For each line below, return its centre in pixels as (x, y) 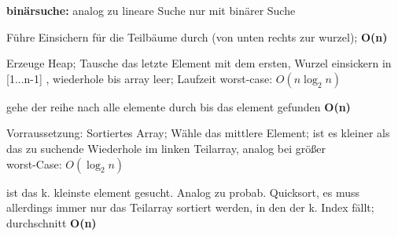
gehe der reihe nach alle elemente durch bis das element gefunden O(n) (179, 106)
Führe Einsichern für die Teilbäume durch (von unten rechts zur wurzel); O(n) (197, 36)
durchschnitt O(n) (52, 222)
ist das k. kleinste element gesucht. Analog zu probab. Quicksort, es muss (183, 192)
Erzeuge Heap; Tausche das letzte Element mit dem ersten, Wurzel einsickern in (199, 63)
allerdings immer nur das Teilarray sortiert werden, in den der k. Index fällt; (190, 207)
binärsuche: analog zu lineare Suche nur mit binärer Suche (151, 10)
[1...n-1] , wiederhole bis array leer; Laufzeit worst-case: (140, 78)
